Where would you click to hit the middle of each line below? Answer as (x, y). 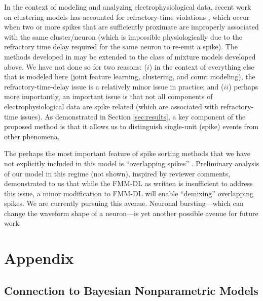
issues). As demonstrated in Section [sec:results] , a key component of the (133, 116)
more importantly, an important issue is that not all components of (108, 96)
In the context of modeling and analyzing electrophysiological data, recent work (128, 7)
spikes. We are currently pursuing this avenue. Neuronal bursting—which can (124, 203)
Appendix (39, 258)
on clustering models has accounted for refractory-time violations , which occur (127, 17)
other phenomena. (32, 136)
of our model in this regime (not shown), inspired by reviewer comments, (117, 173)
